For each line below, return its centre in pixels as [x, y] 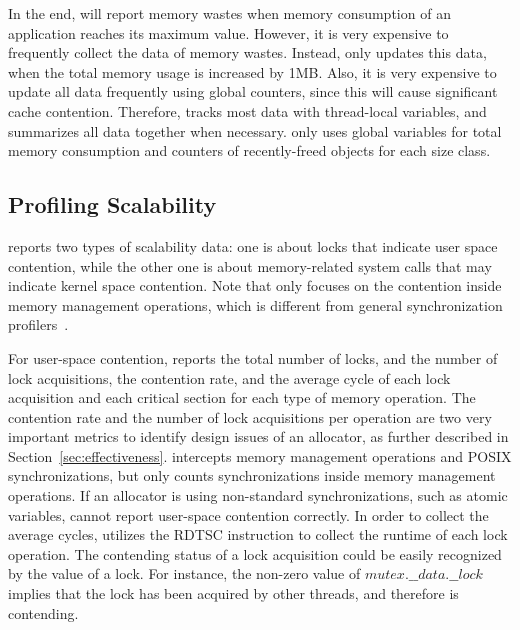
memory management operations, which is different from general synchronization [255, 304]
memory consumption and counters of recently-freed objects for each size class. [249, 150]
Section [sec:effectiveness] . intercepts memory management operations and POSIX [260, 455]
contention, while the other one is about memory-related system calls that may [250, 265]
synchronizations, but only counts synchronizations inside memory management [252, 475]
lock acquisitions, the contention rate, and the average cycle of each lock [229, 377]
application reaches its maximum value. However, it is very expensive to [228, 32]
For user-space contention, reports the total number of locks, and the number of [253, 357]
